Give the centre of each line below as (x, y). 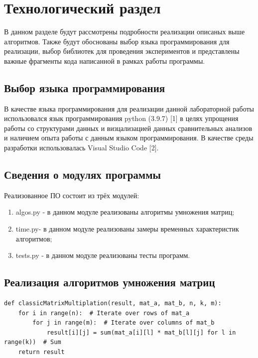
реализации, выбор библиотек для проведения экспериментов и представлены (122, 51)
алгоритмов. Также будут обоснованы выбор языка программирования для (117, 41)
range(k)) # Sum (33, 342)
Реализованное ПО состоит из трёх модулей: (72, 195)
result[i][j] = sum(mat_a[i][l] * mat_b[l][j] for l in (141, 332)
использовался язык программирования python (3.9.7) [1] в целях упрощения (121, 118)
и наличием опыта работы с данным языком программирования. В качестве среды (129, 138)
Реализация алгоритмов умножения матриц (110, 282)
